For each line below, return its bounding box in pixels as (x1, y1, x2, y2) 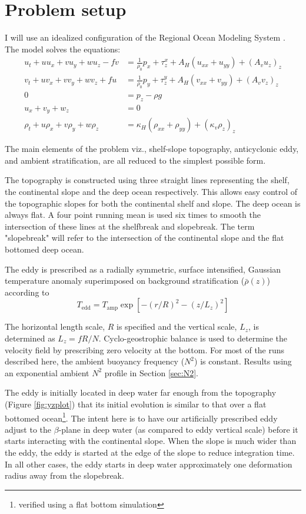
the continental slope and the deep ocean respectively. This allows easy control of (5, 185, 298, 198)
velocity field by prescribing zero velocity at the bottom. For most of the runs (5, 343, 285, 356)
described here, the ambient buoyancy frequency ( (5, 355, 185, 367)
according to (5, 286, 49, 298)
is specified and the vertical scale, (117, 320, 237, 333)
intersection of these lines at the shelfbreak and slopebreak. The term (5, 220, 255, 232)
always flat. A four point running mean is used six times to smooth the (5, 208, 261, 221)
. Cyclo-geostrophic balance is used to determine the (98, 332, 287, 344)
